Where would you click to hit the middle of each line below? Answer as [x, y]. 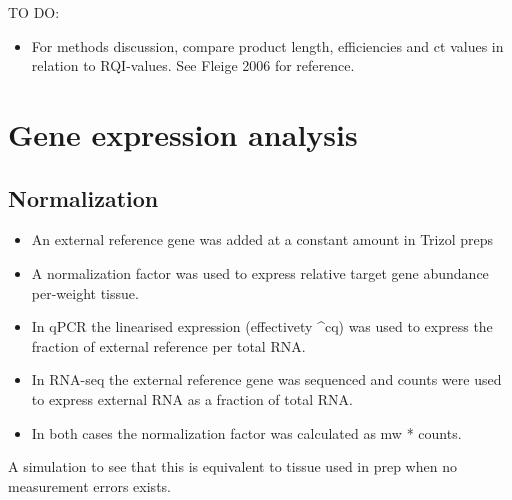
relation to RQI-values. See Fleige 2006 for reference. [193, 65]
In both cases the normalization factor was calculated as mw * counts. [246, 432]
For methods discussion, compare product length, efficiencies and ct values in [267, 45]
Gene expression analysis [183, 133]
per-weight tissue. [85, 292]
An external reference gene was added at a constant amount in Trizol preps [262, 239]
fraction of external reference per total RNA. [168, 345]
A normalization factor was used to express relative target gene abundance [260, 272]
